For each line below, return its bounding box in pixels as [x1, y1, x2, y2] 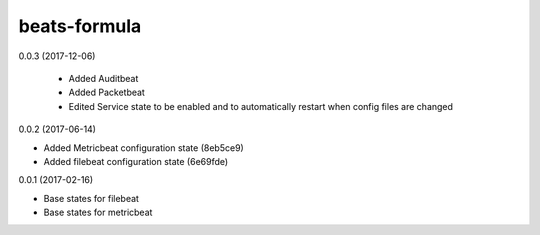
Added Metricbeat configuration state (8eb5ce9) [43, 141, 244, 154]
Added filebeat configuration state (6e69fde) [43, 155, 229, 167]
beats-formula [18, 15, 142, 37]
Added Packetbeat [68, 86, 145, 99]
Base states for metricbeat [43, 206, 153, 219]
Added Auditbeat [68, 72, 139, 84]
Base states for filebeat [43, 192, 140, 204]
